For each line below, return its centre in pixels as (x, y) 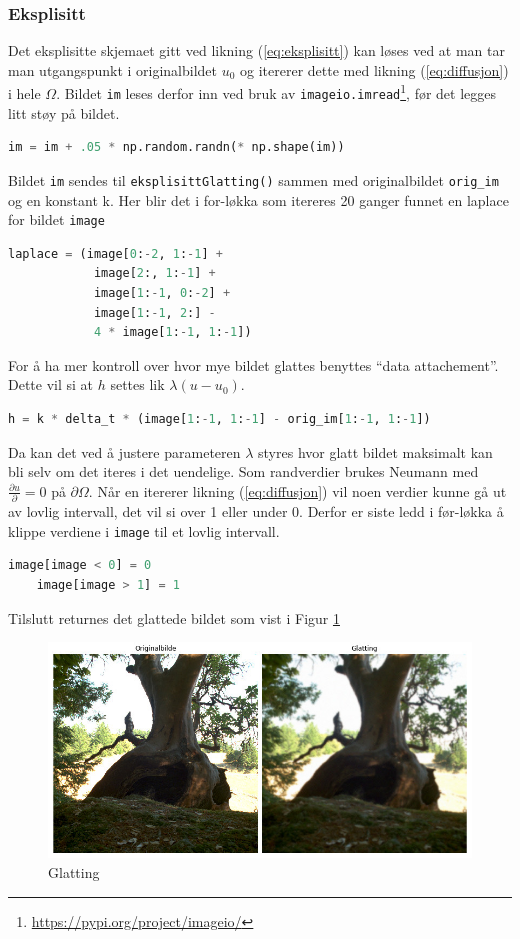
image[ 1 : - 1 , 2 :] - (154, 312)
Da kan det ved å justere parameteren (124, 451)
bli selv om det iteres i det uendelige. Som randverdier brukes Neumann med (243, 471)
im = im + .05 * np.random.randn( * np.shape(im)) (176, 147)
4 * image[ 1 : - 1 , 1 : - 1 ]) (172, 332)
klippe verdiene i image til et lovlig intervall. (144, 530)
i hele (24, 93)
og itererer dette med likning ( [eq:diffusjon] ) (374, 69)
